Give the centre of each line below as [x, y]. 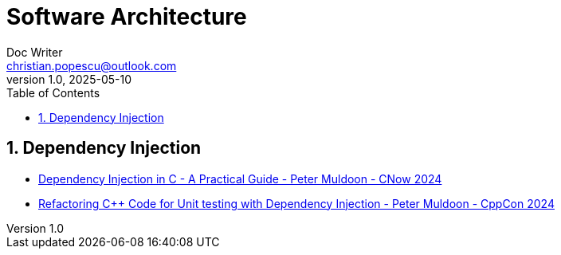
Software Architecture [127, 17]
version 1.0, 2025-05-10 [69, 79]
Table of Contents [53, 92]
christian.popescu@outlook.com [92, 65]
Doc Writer [35, 52]
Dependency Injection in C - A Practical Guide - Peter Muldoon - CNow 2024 [240, 178]
